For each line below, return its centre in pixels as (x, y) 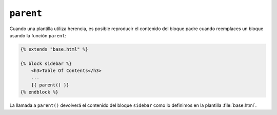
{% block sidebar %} (46, 63)
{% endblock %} (39, 92)
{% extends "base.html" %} (54, 49)
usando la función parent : (38, 35)
